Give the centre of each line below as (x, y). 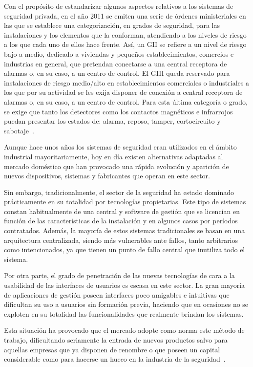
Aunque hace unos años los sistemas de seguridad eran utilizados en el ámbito (120, 147)
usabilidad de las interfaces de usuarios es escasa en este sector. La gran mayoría (125, 285)
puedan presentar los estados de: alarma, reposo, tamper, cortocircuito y (112, 121)
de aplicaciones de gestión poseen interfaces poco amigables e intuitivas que (117, 294)
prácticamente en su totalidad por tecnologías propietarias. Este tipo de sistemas (125, 202)
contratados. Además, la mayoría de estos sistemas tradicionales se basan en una (125, 230)
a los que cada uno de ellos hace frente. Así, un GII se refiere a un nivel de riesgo (125, 44)
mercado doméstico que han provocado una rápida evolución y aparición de (116, 166)
